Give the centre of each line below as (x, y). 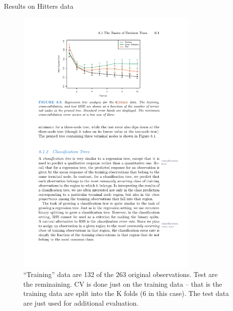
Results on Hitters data (39, 6)
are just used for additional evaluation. (81, 303)
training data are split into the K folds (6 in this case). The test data (126, 293)
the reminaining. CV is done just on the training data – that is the (123, 284)
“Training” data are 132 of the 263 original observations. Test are (121, 274)
